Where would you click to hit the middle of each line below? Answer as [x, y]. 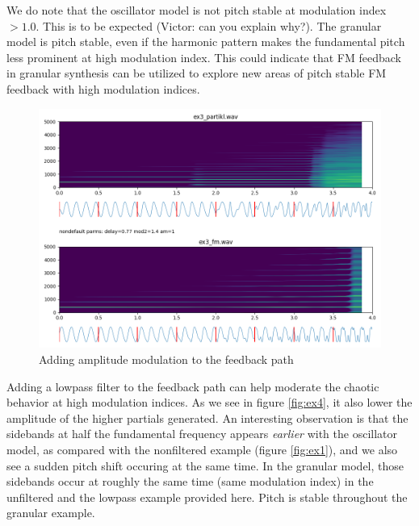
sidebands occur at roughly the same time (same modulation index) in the [190, 481]
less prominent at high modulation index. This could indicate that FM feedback [204, 57]
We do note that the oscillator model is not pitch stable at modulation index [197, 10]
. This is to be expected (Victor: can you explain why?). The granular [209, 25]
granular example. [51, 513]
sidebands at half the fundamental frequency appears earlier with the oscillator [202, 434]
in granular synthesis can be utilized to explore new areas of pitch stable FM [197, 73]
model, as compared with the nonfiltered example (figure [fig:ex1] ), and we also [202, 449]
